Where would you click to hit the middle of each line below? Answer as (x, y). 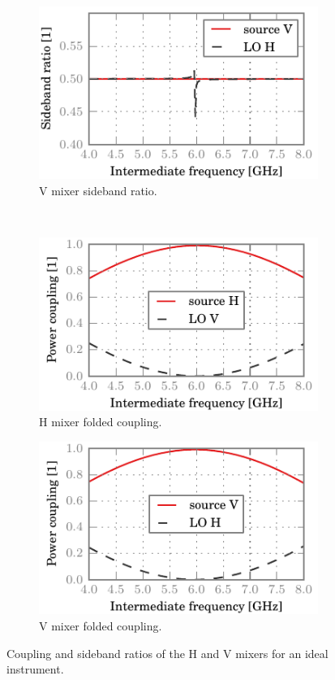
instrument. (35, 669)
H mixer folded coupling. (101, 422)
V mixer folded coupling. (101, 625)
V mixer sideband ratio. (98, 191)
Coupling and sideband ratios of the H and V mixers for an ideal (167, 653)
